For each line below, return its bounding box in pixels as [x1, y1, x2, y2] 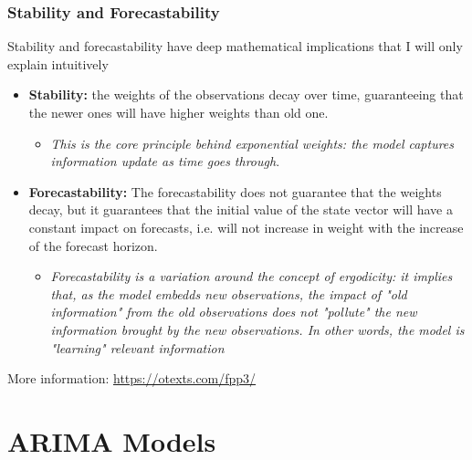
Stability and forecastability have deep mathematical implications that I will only [7, 37, 463, 56]
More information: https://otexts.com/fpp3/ [7, 369, 257, 388]
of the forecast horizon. [28, 235, 158, 255]
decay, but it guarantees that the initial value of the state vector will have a [28, 200, 453, 219]
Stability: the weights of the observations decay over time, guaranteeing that [28, 85, 464, 104]
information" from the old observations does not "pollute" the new [50, 302, 417, 321]
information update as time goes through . [50, 152, 280, 171]
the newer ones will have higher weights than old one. [28, 103, 329, 121]
